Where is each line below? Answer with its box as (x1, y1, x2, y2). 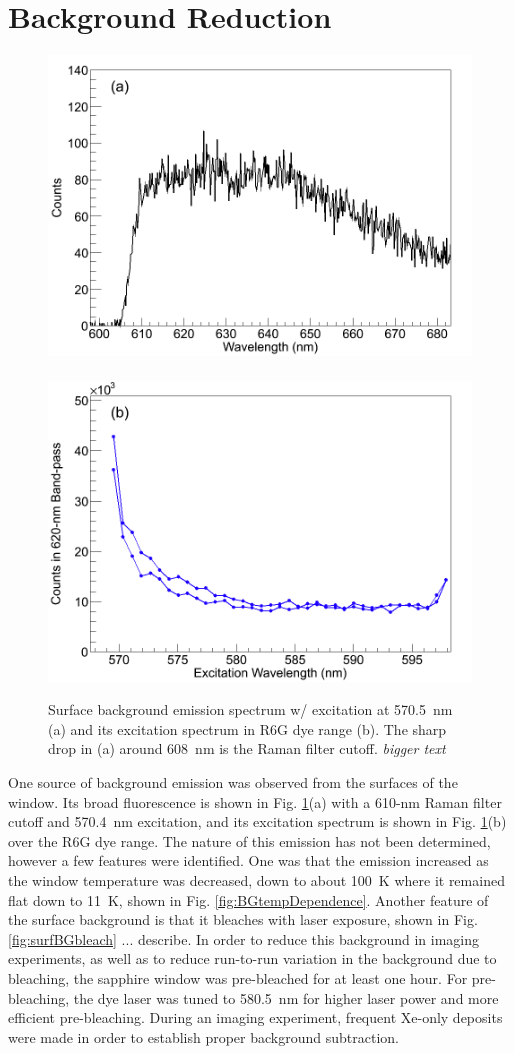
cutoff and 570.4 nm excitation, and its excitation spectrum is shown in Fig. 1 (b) (8, 811, 507, 832)
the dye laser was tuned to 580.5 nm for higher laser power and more (73, 987, 499, 1008)
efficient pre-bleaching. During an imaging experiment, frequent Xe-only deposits (8, 1007, 503, 1028)
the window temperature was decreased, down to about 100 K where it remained (8, 870, 505, 891)
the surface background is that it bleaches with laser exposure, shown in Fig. (8, 909, 478, 930)
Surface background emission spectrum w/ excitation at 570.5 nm (48, 699, 453, 720)
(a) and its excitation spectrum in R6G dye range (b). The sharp (48, 718, 447, 739)
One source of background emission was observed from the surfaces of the (8, 772, 458, 793)
